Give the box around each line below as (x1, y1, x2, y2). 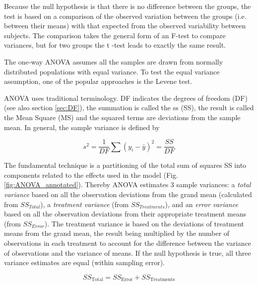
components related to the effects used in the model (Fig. (4, 169, 178, 180)
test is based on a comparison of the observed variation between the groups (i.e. (4, 10, 247, 21)
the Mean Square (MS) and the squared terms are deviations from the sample (4, 112, 241, 122)
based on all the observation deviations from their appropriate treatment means (4, 209, 247, 219)
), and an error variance (165, 199, 238, 209)
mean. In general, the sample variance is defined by (4, 122, 160, 132)
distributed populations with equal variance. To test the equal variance (4, 66, 220, 76)
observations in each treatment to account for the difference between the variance (4, 237, 252, 248)
